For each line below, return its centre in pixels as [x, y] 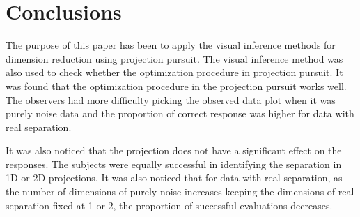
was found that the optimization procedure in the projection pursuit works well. [176, 85]
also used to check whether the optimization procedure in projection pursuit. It [174, 72]
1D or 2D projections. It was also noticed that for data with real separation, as [174, 178]
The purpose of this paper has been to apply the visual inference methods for [171, 45]
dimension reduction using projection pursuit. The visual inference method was [174, 58]
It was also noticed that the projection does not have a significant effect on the [174, 150]
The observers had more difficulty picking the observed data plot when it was [171, 99]
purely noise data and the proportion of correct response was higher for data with [180, 113]
